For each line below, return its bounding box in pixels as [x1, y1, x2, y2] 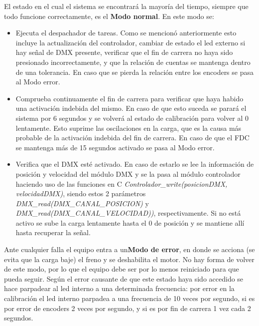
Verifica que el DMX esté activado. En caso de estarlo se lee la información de [15, 159, 254, 169]
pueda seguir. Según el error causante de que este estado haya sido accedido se [4, 273, 244, 284]
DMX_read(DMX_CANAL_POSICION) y [15, 198, 149, 208]
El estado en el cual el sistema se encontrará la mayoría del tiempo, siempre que [4, 1, 249, 11]
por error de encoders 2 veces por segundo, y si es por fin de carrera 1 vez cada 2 [4, 303, 251, 313]
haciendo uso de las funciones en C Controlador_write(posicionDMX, [15, 178, 228, 189]
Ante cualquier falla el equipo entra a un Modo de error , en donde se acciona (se [4, 244, 255, 255]
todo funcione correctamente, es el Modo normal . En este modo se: [4, 10, 214, 21]
